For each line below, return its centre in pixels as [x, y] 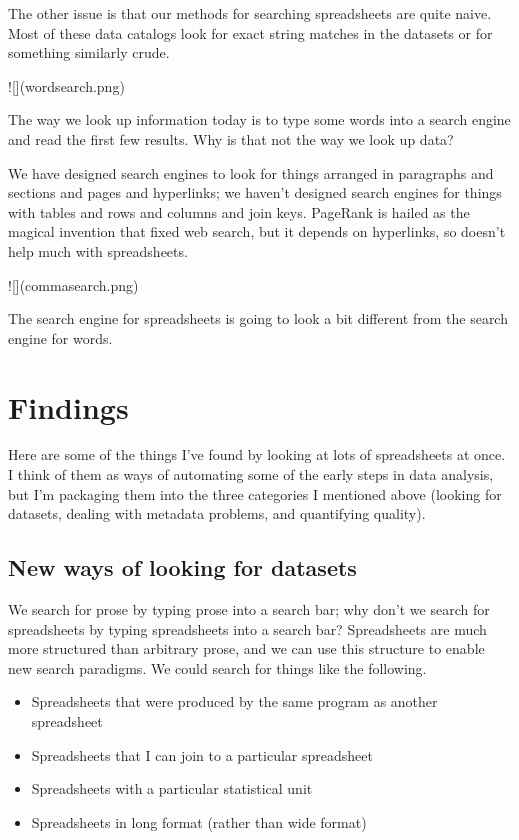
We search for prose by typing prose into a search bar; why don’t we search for [249, 609]
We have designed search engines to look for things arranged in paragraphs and [251, 172]
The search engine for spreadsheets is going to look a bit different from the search [258, 318]
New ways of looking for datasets [182, 567]
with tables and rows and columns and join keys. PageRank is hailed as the [239, 211]
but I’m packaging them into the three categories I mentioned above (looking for [255, 493]
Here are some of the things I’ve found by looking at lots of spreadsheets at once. [257, 454]
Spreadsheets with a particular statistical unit [172, 788]
